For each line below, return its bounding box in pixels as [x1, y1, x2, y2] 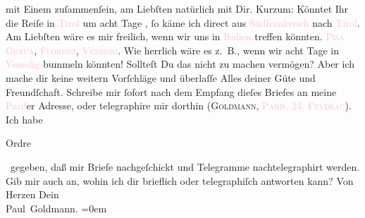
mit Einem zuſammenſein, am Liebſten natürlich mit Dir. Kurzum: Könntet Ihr [6, 1, 349, 16]
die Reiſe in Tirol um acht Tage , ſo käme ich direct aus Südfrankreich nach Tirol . [6, 15, 360, 30]
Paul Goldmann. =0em [6, 200, 107, 215]
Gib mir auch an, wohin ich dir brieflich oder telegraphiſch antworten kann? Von [6, 173, 354, 188]
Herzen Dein [6, 187, 59, 202]
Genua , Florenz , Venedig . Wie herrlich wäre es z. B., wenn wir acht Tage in [6, 42, 339, 57]
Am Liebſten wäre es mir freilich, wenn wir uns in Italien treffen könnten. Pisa [6, 29, 345, 44]
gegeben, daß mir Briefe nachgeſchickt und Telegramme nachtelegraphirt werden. [10, 159, 360, 174]
